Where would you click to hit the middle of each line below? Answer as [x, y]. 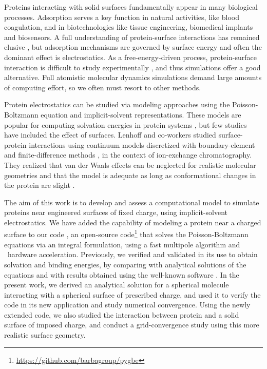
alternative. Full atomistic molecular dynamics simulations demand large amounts [133, 77]
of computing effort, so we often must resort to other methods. [103, 87]
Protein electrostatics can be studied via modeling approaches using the [117, 104]
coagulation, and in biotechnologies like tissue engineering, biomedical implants [129, 27]
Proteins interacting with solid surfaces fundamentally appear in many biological [131, 7]
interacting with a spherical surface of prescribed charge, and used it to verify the [132, 294]
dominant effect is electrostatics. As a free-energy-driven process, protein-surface [130, 57]
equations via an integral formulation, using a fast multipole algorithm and [122, 244]
